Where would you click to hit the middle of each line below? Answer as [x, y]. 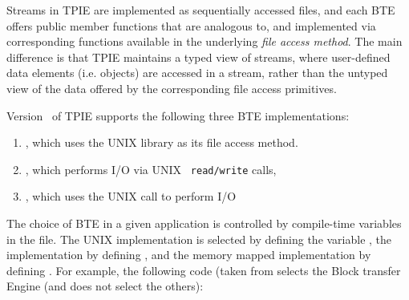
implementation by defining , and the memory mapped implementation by [189, 255]
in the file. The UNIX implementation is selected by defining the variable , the [199, 239]
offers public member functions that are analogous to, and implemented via [191, 25]
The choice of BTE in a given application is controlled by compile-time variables [204, 223]
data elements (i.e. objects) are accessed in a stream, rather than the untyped [197, 73]
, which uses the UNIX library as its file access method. [162, 142]
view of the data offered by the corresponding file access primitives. [172, 88]
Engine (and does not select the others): [105, 286]
